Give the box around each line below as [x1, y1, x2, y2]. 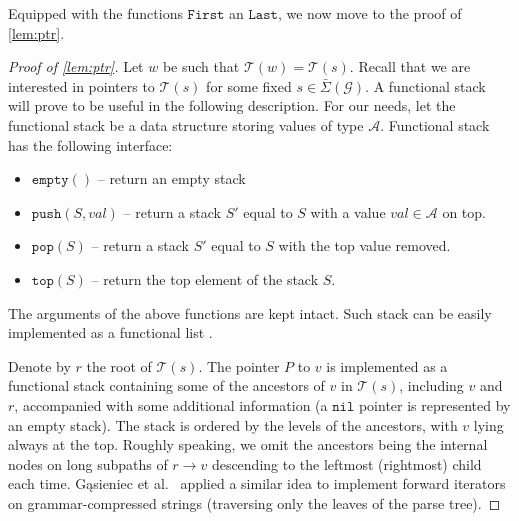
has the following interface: [8, 134, 173, 155]
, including [399, 375, 464, 396]
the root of [86, 355, 152, 376]
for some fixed [206, 75, 292, 96]
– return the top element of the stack [91, 268, 319, 289]
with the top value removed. [278, 235, 451, 256]
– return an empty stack [97, 168, 246, 189]
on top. [442, 201, 486, 222]
